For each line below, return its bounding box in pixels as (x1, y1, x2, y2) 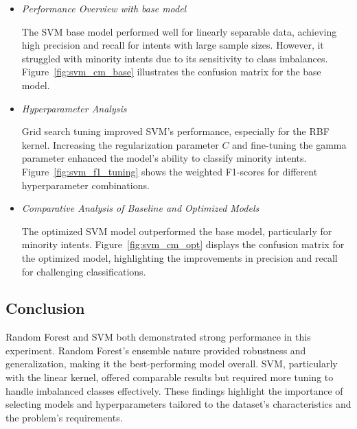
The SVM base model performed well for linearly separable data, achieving (21, 24, 337, 38)
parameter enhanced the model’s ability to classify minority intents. (21, 151, 307, 165)
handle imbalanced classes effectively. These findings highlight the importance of (5, 383, 343, 397)
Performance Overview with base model (21, 1, 187, 15)
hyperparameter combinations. (21, 177, 150, 192)
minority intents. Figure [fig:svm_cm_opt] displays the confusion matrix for (21, 237, 345, 252)
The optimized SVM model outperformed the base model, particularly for (21, 223, 332, 238)
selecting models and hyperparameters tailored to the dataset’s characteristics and (5, 397, 352, 411)
